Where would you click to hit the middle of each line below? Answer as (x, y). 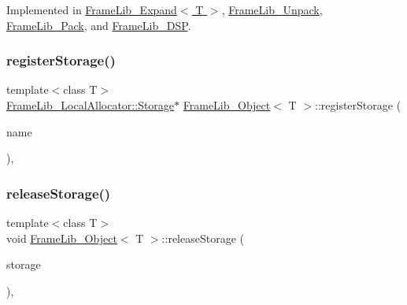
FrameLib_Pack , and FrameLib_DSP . (99, 25)
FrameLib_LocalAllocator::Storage (91, 105)
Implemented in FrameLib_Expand (92, 9)
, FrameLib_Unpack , (272, 9)
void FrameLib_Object (62, 238)
